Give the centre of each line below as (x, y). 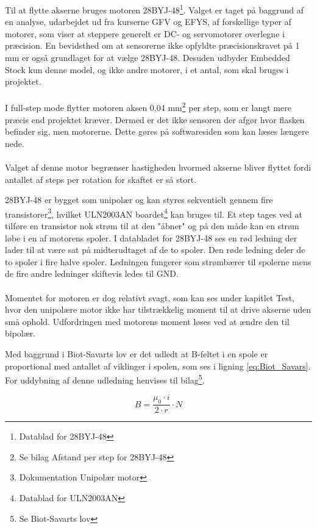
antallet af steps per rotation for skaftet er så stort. (101, 179)
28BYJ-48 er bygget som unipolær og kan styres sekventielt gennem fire (139, 200)
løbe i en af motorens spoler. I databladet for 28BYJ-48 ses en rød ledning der (151, 237)
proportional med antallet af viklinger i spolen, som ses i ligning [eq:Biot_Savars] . (158, 366)
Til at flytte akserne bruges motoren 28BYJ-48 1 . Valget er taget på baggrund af (154, 9)
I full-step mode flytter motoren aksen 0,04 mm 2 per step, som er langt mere (148, 107)
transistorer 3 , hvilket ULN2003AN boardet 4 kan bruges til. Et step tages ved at (154, 213)
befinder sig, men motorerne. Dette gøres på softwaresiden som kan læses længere (157, 131)
